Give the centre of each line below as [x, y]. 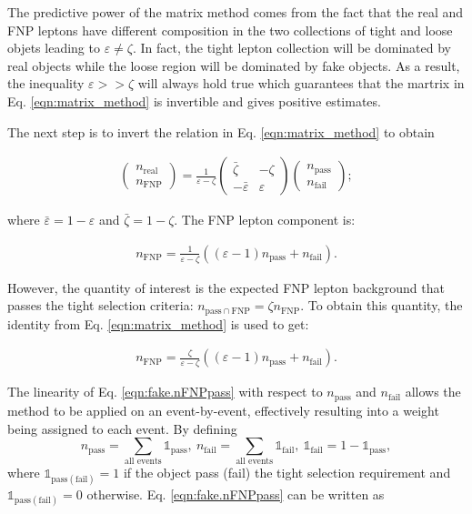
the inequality [46, 83]
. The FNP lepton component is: [265, 220]
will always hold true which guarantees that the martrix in [301, 83]
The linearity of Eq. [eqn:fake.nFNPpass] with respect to [165, 392]
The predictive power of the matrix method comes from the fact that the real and [236, 12]
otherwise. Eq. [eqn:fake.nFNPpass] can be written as [236, 494]
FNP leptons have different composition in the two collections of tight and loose [230, 30]
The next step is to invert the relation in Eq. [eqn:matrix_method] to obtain [221, 131]
